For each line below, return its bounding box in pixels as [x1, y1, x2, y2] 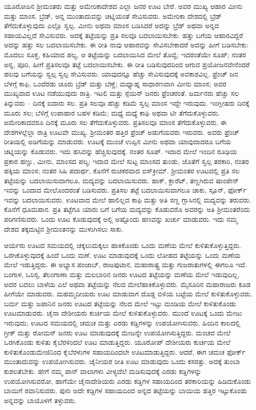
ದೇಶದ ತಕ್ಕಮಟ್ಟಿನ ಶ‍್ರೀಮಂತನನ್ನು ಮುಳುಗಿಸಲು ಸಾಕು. [4, 223, 123, 234]
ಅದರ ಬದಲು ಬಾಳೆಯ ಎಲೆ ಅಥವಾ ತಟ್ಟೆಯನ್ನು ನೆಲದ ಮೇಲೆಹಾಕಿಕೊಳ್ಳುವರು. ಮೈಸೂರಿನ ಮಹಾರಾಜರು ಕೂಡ [4, 279, 251, 289]
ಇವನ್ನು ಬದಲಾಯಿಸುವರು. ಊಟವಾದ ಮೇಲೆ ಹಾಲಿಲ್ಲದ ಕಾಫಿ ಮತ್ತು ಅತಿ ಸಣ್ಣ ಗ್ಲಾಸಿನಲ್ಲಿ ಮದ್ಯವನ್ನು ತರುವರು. [4, 194, 252, 205]
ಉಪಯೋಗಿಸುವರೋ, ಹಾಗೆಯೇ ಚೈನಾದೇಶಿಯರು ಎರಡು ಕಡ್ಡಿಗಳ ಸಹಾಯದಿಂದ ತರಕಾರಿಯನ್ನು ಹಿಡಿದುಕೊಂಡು [4, 375, 251, 386]
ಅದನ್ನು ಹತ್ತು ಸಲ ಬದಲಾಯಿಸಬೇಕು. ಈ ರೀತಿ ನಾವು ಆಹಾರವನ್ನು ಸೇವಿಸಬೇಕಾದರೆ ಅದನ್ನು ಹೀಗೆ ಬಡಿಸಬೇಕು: [4, 40, 249, 50]
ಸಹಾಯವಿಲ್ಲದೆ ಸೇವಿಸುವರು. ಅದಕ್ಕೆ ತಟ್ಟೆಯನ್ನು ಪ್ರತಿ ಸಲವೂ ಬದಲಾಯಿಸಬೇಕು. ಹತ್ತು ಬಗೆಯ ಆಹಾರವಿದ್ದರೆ [4, 30, 243, 40]
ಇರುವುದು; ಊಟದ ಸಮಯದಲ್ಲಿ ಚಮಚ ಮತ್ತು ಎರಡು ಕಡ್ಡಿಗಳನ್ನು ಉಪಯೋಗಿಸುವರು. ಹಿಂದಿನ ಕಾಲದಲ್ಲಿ [4, 318, 241, 328]
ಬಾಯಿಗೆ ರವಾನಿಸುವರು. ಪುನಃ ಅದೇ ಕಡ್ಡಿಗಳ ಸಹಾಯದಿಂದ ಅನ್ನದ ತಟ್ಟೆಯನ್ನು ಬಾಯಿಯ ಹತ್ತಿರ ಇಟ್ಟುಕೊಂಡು [4, 385, 247, 396]
